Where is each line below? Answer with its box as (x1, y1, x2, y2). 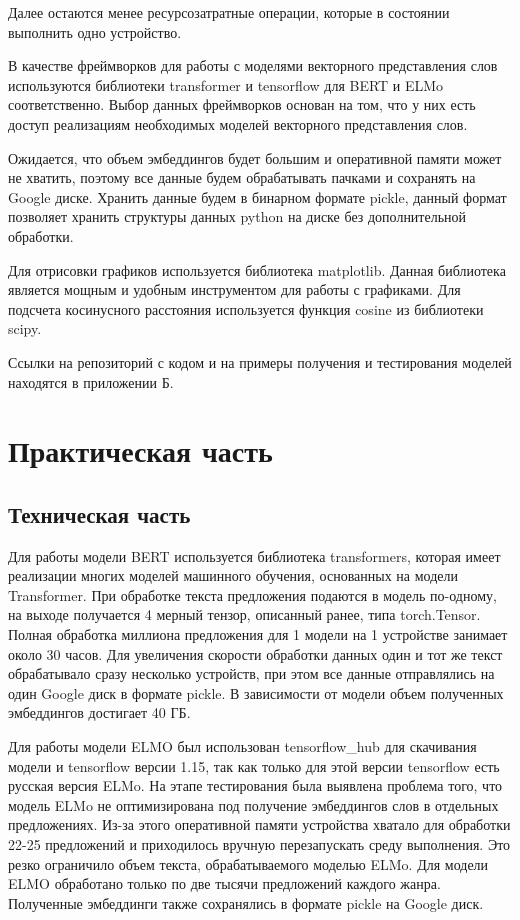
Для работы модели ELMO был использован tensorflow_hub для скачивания (8, 736, 477, 757)
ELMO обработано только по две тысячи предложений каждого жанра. (8, 873, 441, 894)
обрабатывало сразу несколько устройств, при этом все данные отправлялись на (8, 663, 495, 684)
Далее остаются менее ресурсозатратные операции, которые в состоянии (8, 2, 450, 22)
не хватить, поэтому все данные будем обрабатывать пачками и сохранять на (8, 167, 476, 188)
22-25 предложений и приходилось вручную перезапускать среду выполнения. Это (8, 833, 511, 854)
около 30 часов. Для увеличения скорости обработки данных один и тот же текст (8, 643, 503, 664)
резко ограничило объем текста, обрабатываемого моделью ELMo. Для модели (8, 853, 489, 874)
